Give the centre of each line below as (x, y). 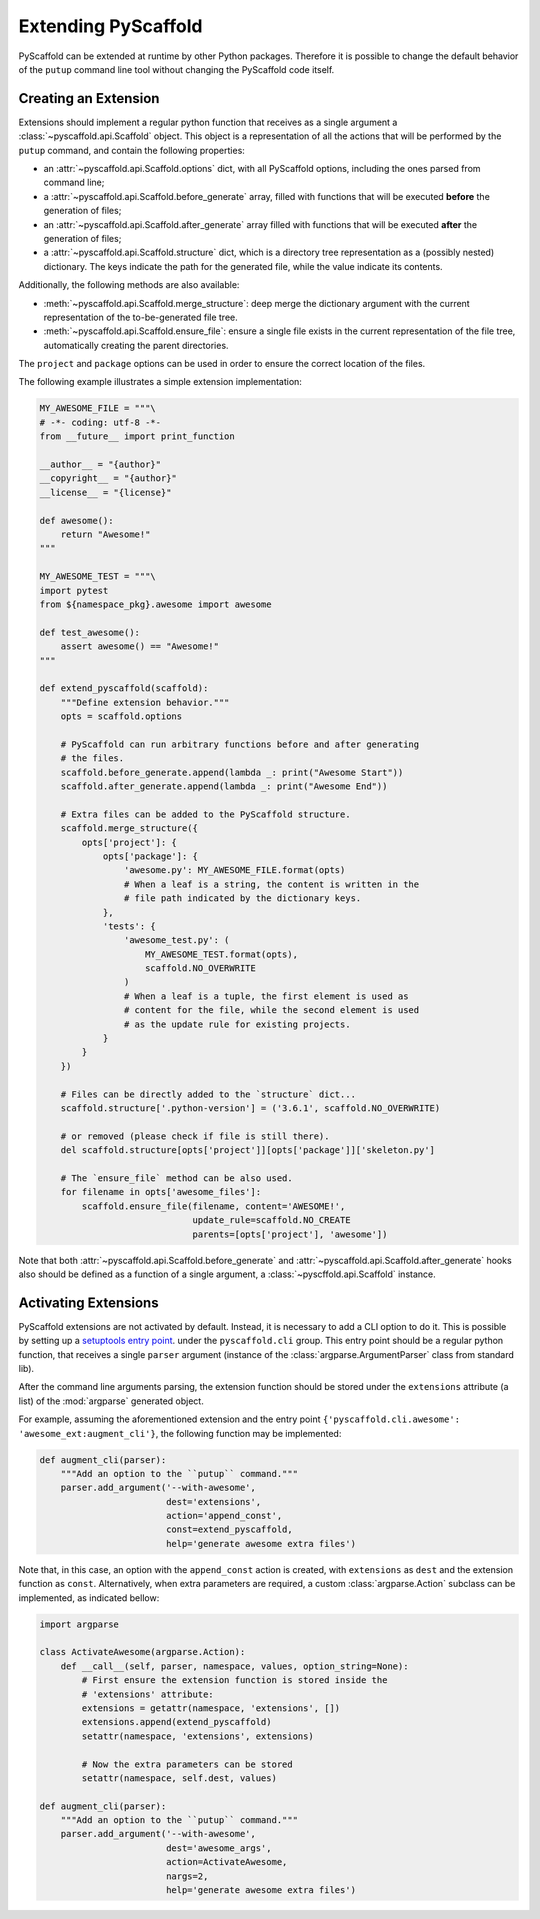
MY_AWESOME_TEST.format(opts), (222, 954)
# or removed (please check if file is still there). (195, 1136)
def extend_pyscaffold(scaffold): (124, 688)
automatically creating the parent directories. (136, 345)
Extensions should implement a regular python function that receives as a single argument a (208, 122)
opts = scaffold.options (121, 716)
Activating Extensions (88, 1302)
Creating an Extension (89, 98)
